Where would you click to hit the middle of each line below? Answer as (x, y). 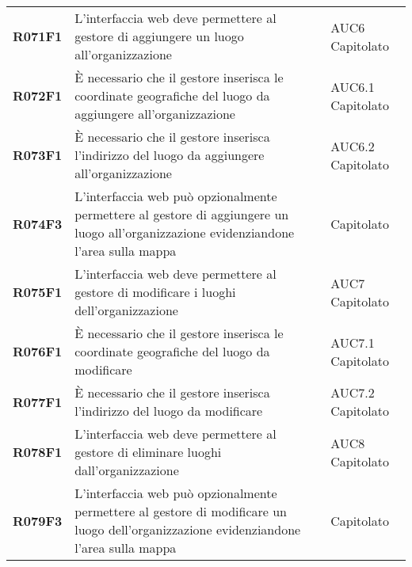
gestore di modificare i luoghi (155, 292)
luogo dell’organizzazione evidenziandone (188, 529)
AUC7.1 (353, 342)
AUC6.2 (353, 146)
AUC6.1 (353, 86)
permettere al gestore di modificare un (181, 511)
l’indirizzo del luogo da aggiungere (170, 155)
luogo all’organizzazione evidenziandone (185, 232)
